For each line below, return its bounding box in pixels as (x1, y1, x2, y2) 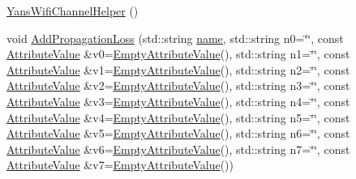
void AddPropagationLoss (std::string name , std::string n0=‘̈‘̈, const (6, 29, 344, 46)
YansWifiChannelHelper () (6, 2, 139, 19)
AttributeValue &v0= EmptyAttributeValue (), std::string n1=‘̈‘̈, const (6, 45, 350, 62)
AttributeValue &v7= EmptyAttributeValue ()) (6, 156, 234, 173)
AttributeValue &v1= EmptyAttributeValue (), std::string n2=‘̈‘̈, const (6, 61, 350, 78)
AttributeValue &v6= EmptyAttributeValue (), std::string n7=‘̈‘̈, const (6, 140, 350, 157)
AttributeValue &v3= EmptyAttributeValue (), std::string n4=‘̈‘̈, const (6, 92, 350, 109)
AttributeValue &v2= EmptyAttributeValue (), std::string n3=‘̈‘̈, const (6, 77, 350, 94)
